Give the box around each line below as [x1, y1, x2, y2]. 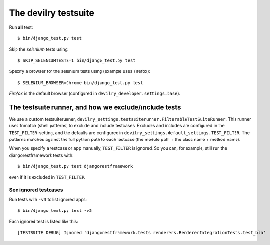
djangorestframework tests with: [9, 152, 74, 158]
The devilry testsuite [9, 7, 95, 18]
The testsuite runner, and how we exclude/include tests [9, 103, 181, 111]
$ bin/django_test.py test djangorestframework [17, 163, 133, 169]
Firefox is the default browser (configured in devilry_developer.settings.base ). [9, 90, 181, 96]
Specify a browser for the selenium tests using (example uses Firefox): [9, 69, 151, 74]
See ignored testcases [9, 186, 63, 193]
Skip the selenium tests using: [9, 46, 69, 52]
